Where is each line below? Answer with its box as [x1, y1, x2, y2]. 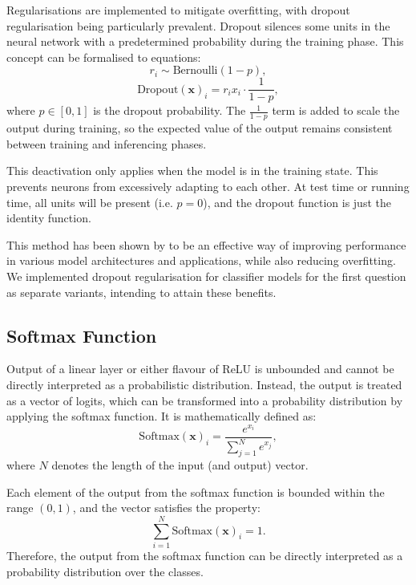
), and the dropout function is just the [203, 193, 391, 210]
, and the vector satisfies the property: [72, 499, 261, 516]
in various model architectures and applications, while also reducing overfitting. [6, 252, 396, 269]
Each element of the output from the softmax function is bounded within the [6, 483, 385, 500]
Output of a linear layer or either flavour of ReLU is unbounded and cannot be [6, 360, 394, 377]
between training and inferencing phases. [6, 135, 207, 152]
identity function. [6, 209, 91, 226]
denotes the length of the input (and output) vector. [51, 457, 309, 473]
